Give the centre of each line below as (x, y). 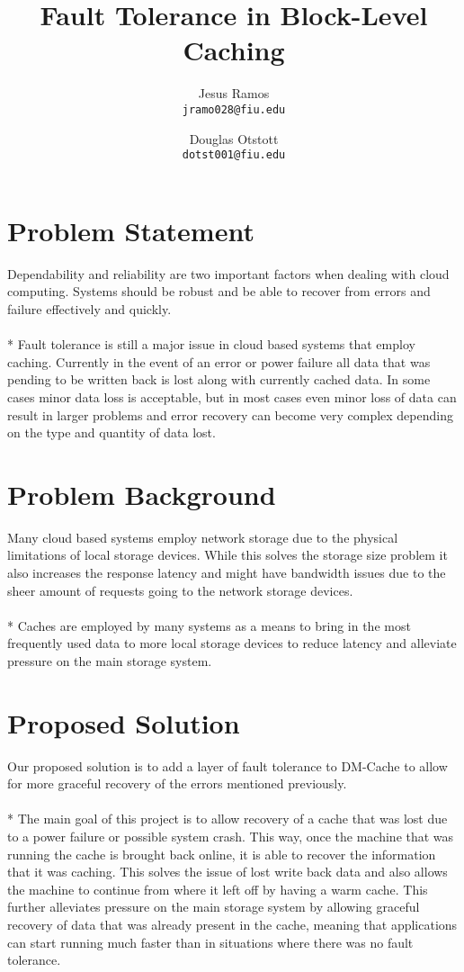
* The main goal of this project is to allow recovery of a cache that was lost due (228, 819)
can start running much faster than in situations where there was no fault (210, 942)
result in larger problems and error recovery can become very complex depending (230, 414)
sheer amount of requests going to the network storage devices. (180, 590)
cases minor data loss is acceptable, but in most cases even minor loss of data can (232, 396)
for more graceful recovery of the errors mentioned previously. (177, 783)
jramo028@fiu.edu (234, 109)
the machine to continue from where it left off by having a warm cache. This (218, 889)
